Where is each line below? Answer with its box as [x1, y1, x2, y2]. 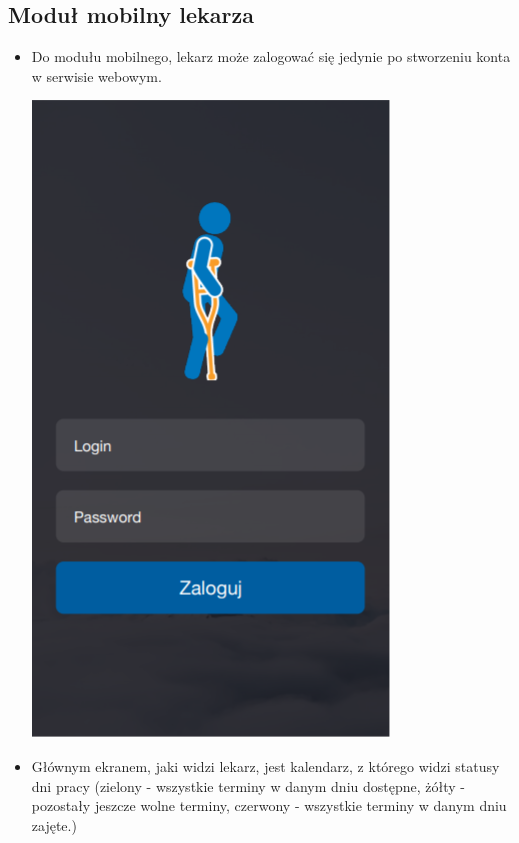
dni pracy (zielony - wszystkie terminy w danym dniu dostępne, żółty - [31, 775, 465, 796]
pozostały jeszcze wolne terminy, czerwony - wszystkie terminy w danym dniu [31, 795, 507, 816]
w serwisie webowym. [31, 65, 162, 86]
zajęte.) [31, 814, 77, 835]
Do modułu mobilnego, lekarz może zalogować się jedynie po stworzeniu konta [31, 46, 511, 67]
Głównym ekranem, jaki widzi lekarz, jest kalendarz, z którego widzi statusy [31, 755, 500, 776]
